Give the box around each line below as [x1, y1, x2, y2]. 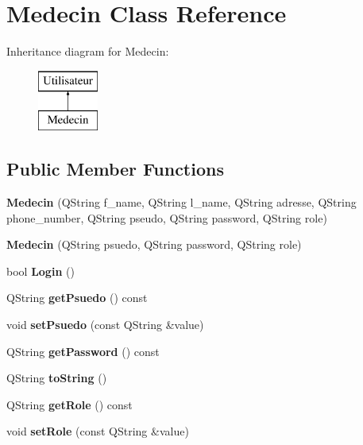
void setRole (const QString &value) [6, 423, 189, 439]
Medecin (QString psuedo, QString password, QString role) [6, 236, 302, 253]
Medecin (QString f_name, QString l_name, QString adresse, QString [6, 194, 357, 211]
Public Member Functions [6, 157, 224, 181]
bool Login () [6, 262, 75, 279]
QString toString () [6, 370, 107, 386]
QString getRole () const [6, 396, 133, 412]
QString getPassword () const [6, 342, 160, 359]
